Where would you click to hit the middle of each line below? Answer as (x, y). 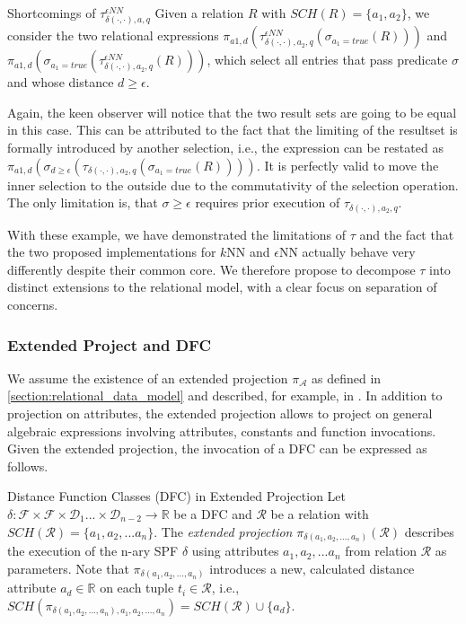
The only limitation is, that (83, 202)
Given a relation (199, 13)
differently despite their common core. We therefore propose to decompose (211, 269)
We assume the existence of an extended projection (148, 378)
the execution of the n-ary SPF (93, 551)
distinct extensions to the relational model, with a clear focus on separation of (222, 287)
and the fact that (407, 234)
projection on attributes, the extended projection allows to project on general (220, 413)
